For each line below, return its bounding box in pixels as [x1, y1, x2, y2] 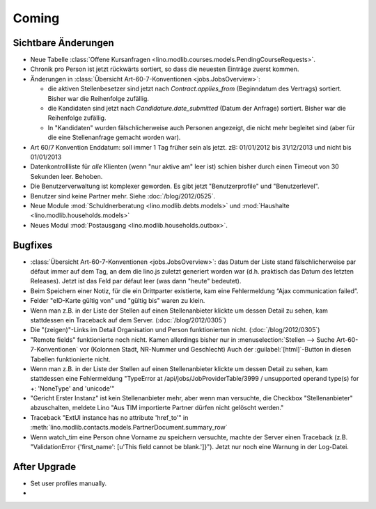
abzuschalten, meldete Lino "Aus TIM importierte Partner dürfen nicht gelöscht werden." [30, 404, 284, 412]
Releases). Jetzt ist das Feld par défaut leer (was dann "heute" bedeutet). [30, 277, 242, 285]
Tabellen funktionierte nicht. [30, 355, 111, 363]
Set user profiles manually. [30, 479, 107, 487]
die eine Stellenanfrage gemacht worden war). [47, 133, 181, 142]
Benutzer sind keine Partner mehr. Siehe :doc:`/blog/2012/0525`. [30, 191, 216, 200]
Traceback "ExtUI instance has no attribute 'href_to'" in [30, 413, 189, 421]
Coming [13, 10, 60, 26]
